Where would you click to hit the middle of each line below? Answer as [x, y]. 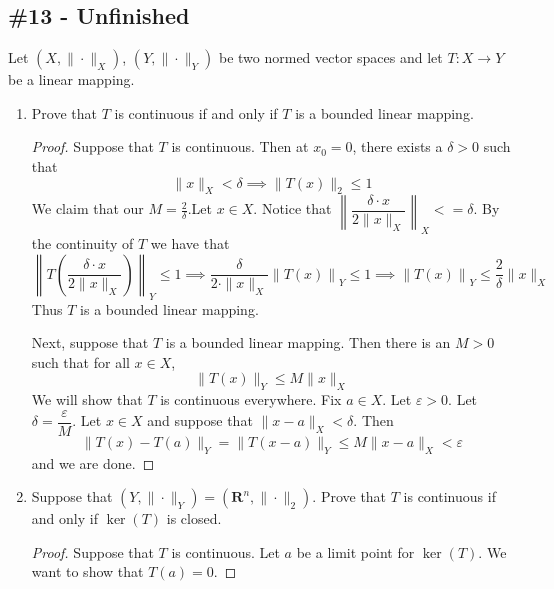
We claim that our [87, 208]
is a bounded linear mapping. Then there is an [308, 342]
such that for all [80, 361]
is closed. [194, 518]
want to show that [87, 571]
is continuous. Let [225, 551]
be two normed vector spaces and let [330, 57]
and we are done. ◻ [93, 462]
